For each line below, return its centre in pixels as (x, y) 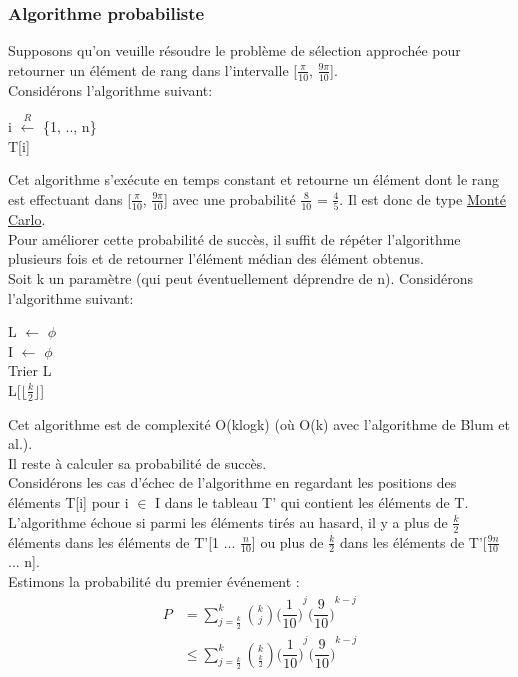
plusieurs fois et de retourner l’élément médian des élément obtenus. (216, 258)
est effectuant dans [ (70, 198)
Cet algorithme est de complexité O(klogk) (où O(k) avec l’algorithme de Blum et (259, 423)
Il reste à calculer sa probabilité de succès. (137, 462)
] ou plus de (287, 541)
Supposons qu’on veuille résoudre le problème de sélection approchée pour (234, 50)
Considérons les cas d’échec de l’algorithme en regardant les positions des (232, 482)
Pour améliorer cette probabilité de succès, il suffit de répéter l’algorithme (234, 238)
